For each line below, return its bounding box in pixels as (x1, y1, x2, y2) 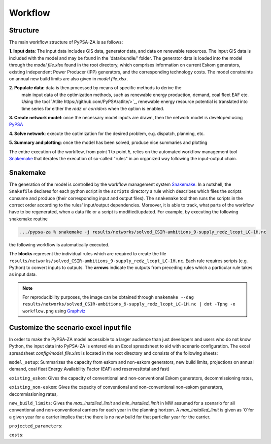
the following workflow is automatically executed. (9, 241, 109, 247)
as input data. (9, 272, 37, 277)
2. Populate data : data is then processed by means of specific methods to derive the (9, 85, 182, 91)
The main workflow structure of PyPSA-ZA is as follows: (9, 39, 123, 45)
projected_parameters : (9, 423, 63, 429)
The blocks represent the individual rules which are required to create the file (9, 251, 167, 257)
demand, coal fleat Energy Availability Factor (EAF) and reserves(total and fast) (9, 366, 170, 372)
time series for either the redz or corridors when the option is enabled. (21, 105, 165, 111)
